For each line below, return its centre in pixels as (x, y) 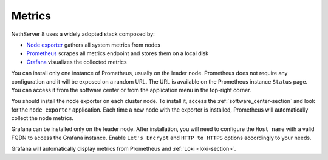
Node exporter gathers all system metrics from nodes (94, 45)
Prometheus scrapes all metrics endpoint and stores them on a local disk (118, 53)
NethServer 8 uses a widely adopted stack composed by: (83, 34)
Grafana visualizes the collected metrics (77, 62)
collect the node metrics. (43, 118)
